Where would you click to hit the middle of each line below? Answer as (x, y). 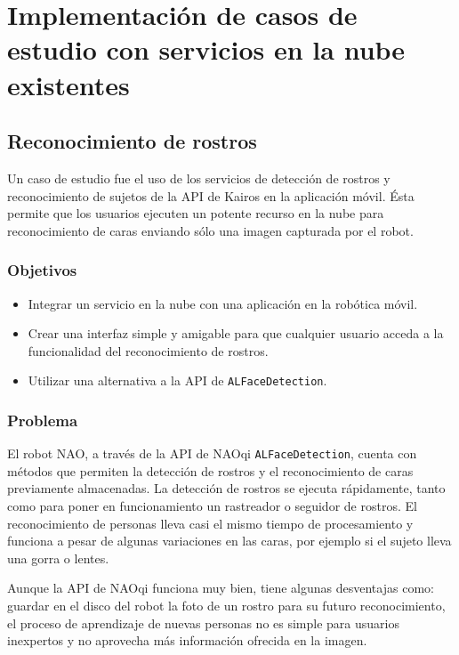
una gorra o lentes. (58, 558)
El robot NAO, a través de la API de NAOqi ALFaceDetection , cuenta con (212, 453)
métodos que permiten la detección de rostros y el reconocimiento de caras (210, 470)
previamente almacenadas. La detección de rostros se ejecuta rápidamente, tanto (226, 488)
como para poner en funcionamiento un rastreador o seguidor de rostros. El (212, 506)
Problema (43, 420)
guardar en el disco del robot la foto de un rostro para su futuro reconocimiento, (226, 606)
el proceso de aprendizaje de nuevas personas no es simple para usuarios (203, 623)
